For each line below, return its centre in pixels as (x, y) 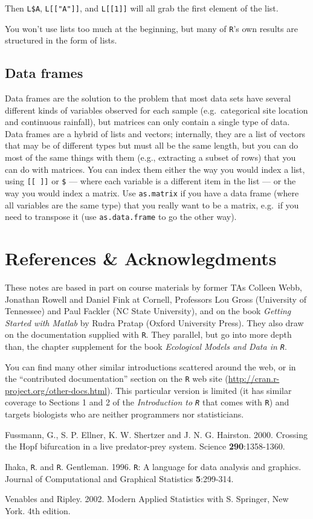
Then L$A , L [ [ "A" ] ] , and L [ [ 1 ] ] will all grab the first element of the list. (142, 8)
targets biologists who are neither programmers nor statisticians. (124, 414)
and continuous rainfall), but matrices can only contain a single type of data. (147, 122)
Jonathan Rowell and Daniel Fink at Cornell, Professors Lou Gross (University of (156, 299)
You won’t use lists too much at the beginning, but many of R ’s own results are (151, 28)
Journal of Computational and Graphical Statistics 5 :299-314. (119, 478)
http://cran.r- (254, 379)
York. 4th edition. (38, 510)
